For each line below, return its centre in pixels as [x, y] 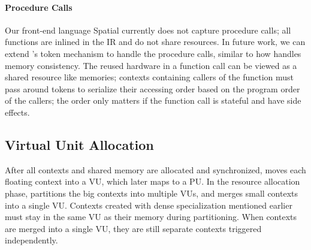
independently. [31, 240]
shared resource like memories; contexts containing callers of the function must [150, 77]
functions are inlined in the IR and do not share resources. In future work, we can [155, 42]
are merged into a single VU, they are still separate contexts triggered [133, 228]
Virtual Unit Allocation [79, 144]
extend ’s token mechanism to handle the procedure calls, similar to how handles [153, 53]
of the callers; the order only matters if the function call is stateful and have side [153, 100]
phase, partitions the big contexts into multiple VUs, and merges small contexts [152, 193]
